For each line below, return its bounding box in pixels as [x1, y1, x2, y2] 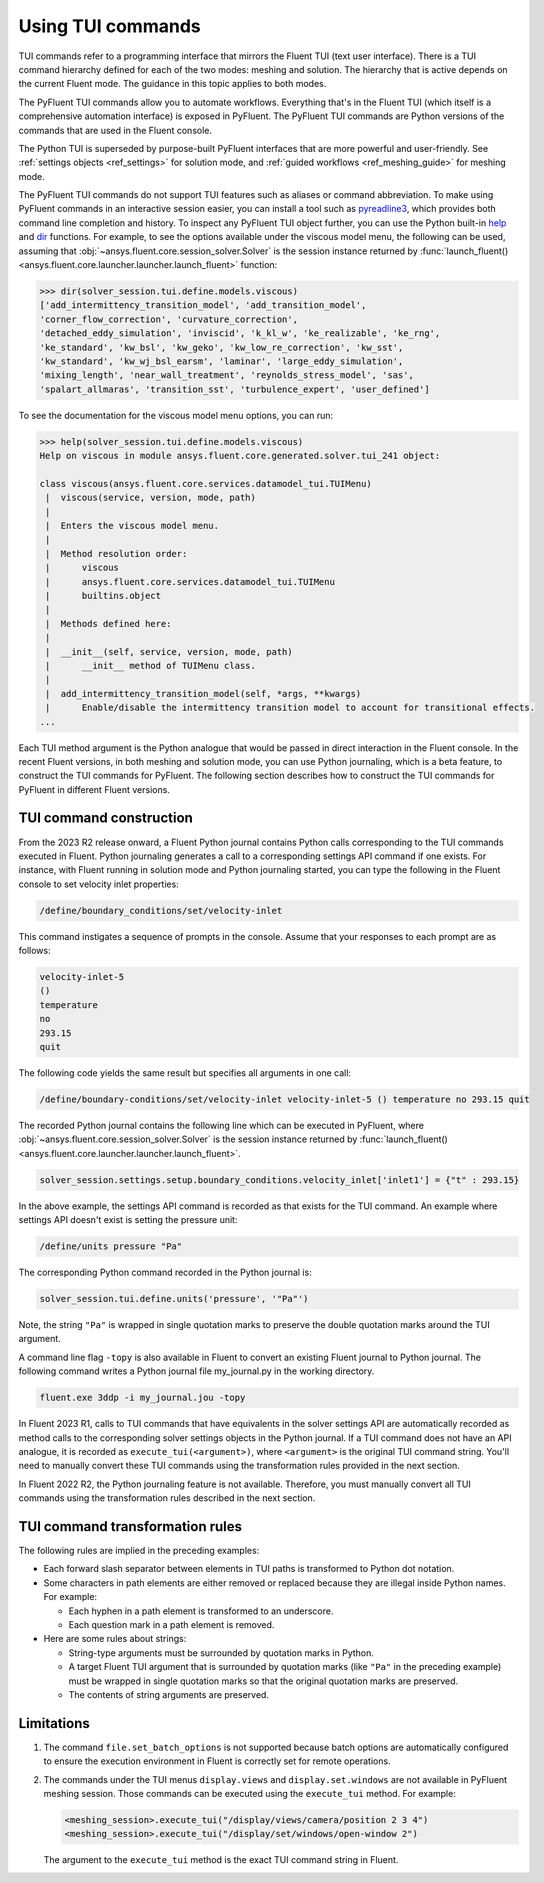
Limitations [18, 1715, 90, 1732]
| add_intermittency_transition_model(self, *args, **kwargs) [45, 688, 362, 699]
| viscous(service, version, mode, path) [45, 492, 257, 504]
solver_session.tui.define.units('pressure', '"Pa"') [39, 1293, 309, 1305]
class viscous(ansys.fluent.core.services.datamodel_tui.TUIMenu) [39, 478, 372, 489]
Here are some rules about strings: [43, 1633, 187, 1645]
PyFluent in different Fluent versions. [18, 783, 170, 795]
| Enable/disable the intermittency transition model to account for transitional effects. [45, 702, 535, 714]
